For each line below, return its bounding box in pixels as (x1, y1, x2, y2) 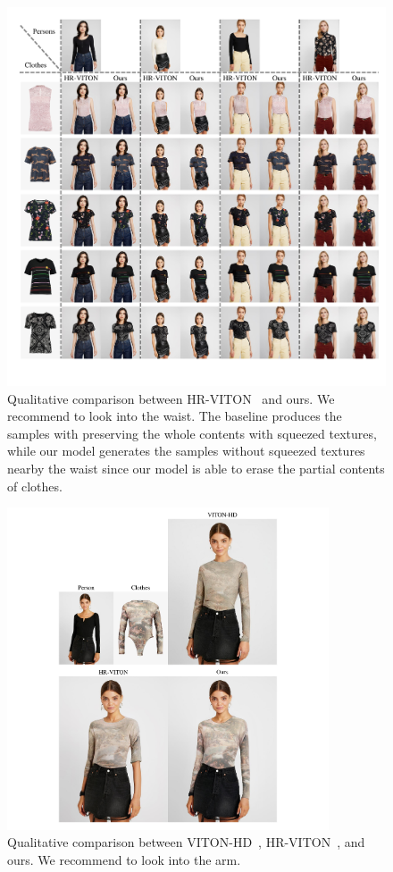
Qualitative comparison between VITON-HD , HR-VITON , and (7, 833, 365, 851)
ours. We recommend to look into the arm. (7, 850, 241, 868)
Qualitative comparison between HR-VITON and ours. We (7, 389, 335, 407)
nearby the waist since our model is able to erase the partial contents (7, 458, 385, 477)
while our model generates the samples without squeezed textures (7, 441, 365, 460)
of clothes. (7, 476, 63, 495)
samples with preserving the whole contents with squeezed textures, (7, 423, 377, 442)
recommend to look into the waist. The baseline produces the (7, 407, 342, 425)
